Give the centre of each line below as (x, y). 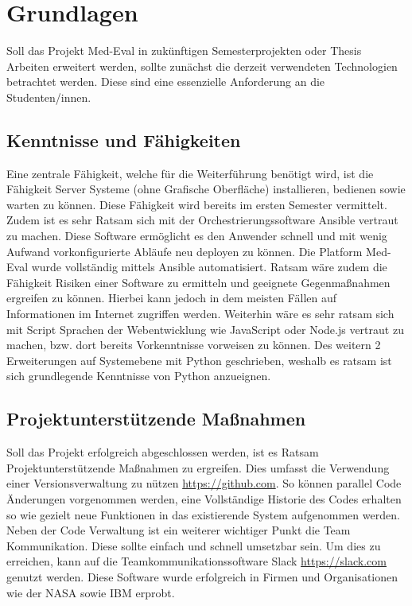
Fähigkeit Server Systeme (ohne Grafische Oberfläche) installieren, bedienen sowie (206, 189)
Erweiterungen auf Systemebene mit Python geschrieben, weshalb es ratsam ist (199, 360)
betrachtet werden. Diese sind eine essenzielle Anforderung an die (166, 82)
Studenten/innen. (49, 97)
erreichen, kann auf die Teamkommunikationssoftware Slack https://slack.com (196, 561)
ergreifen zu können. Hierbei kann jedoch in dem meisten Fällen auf (172, 298)
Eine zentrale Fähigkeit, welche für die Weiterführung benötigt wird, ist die (190, 173)
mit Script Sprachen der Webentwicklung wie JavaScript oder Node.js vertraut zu (205, 329)
